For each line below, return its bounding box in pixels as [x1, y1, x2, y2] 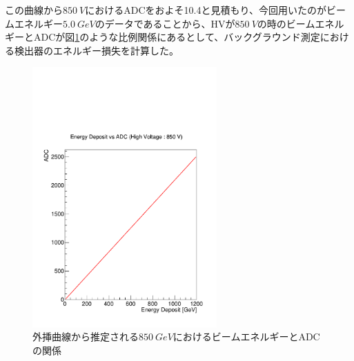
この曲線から [5, 3, 63, 17]
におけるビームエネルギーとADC [173, 329, 320, 344]
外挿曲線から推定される [32, 329, 139, 344]
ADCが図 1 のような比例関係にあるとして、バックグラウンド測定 [33, 30, 320, 44]
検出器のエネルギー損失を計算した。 [14, 43, 179, 57]
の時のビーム [257, 16, 315, 30]
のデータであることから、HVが [95, 16, 235, 30]
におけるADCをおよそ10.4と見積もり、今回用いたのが [85, 3, 326, 17]
